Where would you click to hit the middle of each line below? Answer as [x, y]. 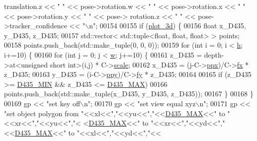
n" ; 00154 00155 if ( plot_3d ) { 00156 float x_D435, [168, 26]
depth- [214, 54]
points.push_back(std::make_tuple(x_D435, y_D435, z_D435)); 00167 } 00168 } [129, 94]
